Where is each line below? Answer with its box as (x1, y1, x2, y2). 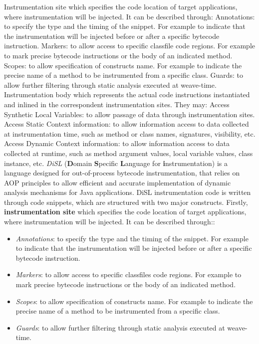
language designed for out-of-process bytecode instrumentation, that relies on (4, 168, 240, 178)
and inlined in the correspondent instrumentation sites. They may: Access (4, 99, 230, 109)
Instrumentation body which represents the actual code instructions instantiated (4, 89, 250, 100)
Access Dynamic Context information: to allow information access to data (4, 138, 230, 149)
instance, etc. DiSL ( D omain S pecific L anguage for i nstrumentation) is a (4, 158, 228, 168)
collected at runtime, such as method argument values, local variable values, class (4, 148, 253, 158)
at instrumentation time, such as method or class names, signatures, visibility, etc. (4, 128, 256, 139)
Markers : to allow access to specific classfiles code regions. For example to (15, 269, 242, 280)
